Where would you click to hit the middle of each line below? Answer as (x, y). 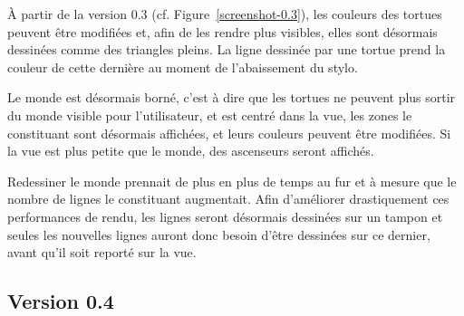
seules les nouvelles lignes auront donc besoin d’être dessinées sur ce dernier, (219, 234)
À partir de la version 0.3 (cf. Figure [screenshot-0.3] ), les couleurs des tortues (225, 14)
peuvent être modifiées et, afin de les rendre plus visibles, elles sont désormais (222, 31)
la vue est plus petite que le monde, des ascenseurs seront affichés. (191, 151)
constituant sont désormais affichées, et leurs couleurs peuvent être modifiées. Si (229, 133)
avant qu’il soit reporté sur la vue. (102, 252)
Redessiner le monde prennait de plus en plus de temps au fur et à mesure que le (232, 181)
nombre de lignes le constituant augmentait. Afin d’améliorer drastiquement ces (228, 199)
